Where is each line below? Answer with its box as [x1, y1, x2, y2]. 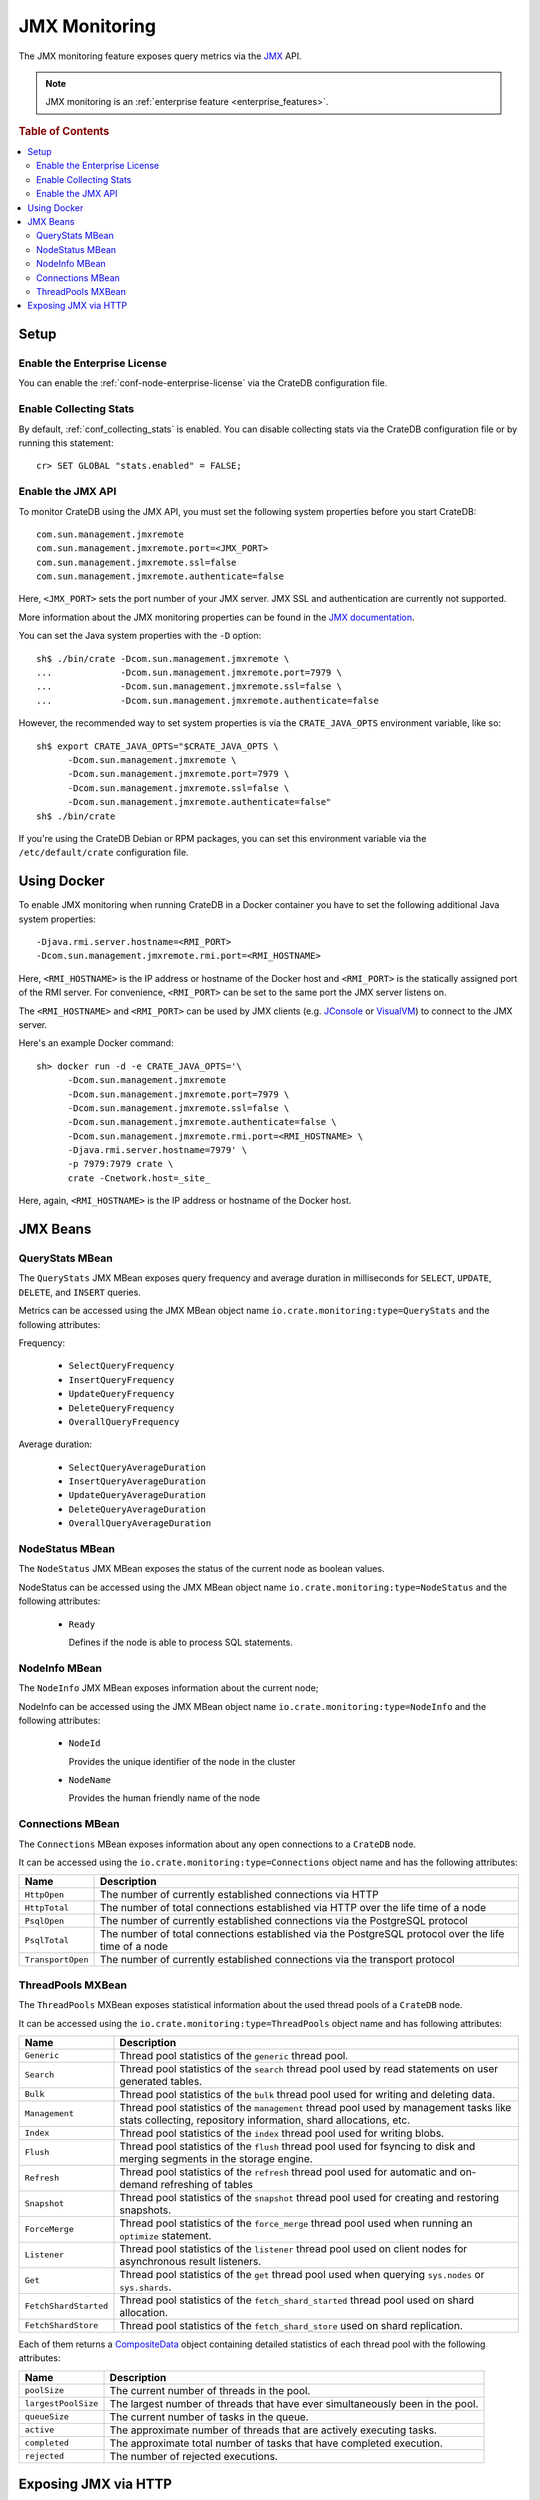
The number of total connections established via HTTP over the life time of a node [99, 1901, 487, 1915]
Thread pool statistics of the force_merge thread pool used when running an [119, 2216, 473, 2230]
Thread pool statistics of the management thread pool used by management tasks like [119, 2100, 512, 2114]
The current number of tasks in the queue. [109, 2410, 309, 2424]
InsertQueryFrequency [68, 1374, 175, 1385]
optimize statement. [119, 2228, 212, 2242]
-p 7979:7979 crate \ [67, 1158, 174, 1170]
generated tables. [119, 2074, 203, 2088]
